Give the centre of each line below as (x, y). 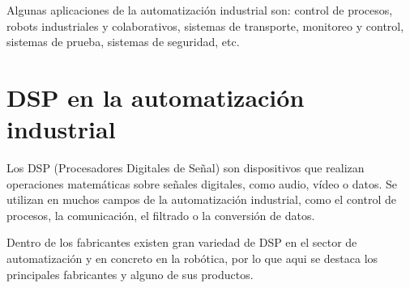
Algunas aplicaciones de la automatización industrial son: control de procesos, (200, 10)
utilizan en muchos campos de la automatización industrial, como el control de (201, 199)
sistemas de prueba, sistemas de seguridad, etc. (123, 42)
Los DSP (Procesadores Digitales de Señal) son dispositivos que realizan (186, 168)
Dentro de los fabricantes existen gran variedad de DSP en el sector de (182, 242)
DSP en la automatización (156, 97)
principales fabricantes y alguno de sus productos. (130, 274)
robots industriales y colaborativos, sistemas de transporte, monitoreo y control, (205, 25)
